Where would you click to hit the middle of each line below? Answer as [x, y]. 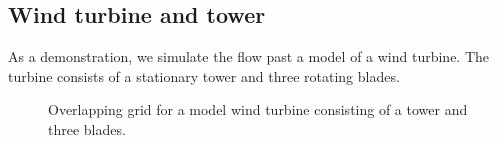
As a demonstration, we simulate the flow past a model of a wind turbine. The [249, 56]
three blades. [87, 128]
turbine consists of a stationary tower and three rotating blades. [204, 75]
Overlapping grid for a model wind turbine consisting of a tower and [258, 109]
